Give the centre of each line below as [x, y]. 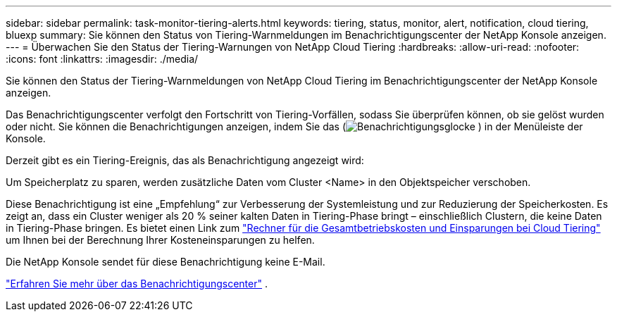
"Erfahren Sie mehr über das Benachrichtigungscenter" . [137, 284]
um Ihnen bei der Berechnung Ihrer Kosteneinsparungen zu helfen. [160, 240]
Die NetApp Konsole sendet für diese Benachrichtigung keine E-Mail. [166, 262]
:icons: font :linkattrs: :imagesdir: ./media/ [102, 59]
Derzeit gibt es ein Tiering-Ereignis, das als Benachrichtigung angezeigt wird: [185, 160]
